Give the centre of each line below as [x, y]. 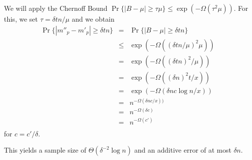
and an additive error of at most [183, 150]
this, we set [21, 19]
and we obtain [93, 19]
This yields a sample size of [45, 150]
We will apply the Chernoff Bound [56, 8]
